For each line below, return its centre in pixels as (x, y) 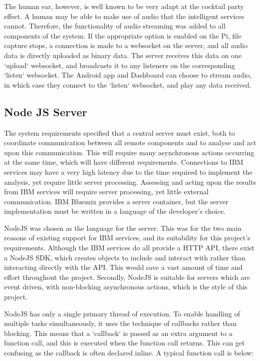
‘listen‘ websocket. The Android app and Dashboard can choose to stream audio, (128, 75)
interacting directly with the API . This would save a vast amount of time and (123, 267)
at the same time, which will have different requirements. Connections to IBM (124, 162)
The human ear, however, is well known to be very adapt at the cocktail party (124, 6)
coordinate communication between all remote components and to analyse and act (130, 142)
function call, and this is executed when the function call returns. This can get (124, 343)
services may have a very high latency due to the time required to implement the (128, 171)
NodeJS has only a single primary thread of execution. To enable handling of (122, 313)
